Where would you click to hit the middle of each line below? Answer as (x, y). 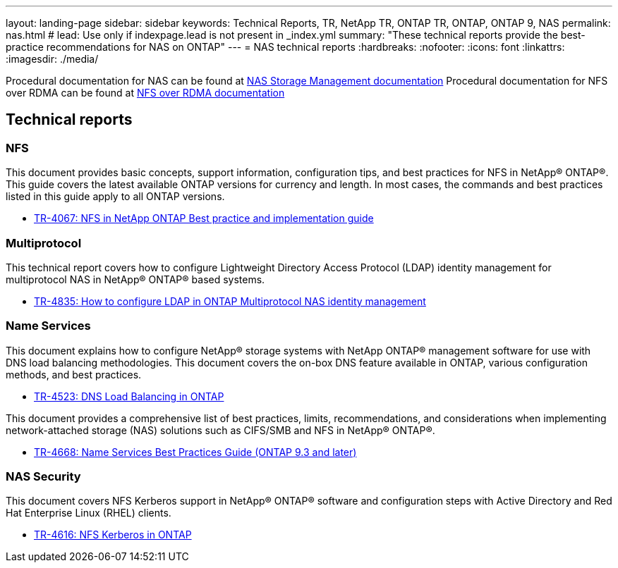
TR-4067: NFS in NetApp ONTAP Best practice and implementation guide (204, 218)
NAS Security (43, 477)
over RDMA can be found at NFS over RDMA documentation (145, 93)
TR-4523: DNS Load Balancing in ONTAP (129, 396)
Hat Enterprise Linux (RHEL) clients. (89, 513)
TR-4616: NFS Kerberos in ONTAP (113, 535)
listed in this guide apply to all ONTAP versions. (115, 197)
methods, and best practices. (74, 374)
